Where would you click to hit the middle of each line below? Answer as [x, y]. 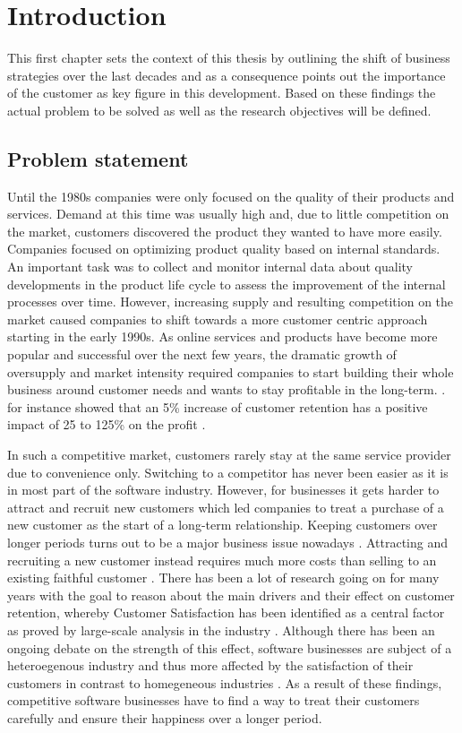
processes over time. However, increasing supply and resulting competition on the [231, 302]
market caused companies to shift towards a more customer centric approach [218, 319]
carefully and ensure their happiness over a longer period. [165, 717]
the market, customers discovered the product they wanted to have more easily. [225, 231]
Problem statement [98, 158]
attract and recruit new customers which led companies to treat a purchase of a [226, 507]
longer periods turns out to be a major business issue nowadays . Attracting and [228, 542]
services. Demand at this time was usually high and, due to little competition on [228, 214]
